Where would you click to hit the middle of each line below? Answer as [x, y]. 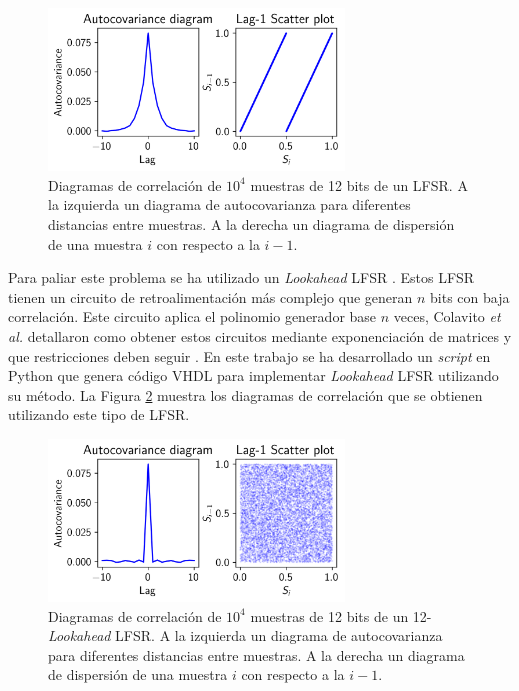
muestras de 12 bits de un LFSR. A [359, 184]
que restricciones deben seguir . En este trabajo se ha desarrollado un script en [249, 355]
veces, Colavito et [447, 316]
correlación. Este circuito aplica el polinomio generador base [192, 316]
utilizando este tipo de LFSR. [99, 414]
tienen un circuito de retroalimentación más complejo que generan [210, 296]
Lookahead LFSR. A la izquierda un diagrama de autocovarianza [245, 635]
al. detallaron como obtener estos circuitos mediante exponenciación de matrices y [260, 335]
